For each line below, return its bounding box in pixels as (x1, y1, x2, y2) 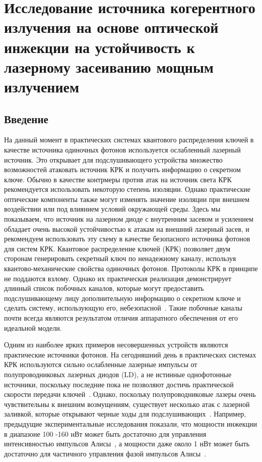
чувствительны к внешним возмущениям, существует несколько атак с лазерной (4, 398, 250, 409)
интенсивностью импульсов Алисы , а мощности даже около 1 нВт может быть (4, 438, 250, 449)
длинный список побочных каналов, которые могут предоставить (4, 283, 204, 293)
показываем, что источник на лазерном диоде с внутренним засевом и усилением (4, 214, 253, 224)
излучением (4, 76, 80, 96)
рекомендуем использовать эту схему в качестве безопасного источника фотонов (4, 233, 250, 244)
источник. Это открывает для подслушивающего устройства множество (4, 154, 223, 165)
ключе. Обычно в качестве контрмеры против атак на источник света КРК (4, 174, 232, 184)
